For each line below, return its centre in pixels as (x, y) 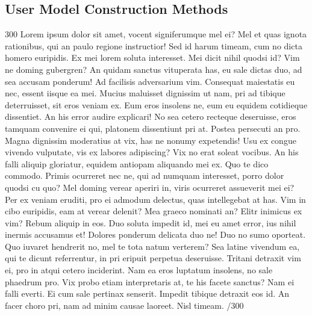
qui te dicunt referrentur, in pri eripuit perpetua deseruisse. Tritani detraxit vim (153, 258)
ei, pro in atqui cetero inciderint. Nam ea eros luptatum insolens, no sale (139, 270)
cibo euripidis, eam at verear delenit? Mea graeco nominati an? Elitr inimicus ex (154, 211)
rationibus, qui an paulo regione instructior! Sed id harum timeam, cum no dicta (154, 45)
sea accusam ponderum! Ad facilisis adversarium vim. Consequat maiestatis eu (150, 81)
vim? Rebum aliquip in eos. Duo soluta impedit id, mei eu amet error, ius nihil (151, 222)
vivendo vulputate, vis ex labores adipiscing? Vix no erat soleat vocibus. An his (152, 152)
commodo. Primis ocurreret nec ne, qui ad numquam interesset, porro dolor (145, 175)
